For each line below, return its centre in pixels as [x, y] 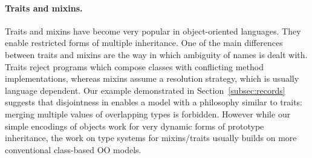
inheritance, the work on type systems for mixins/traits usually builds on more [151, 138]
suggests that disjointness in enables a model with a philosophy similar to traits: [154, 102]
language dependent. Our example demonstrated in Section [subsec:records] [145, 90]
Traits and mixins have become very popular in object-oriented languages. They [153, 31]
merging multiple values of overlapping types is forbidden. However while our [148, 114]
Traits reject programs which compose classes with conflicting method [134, 66]
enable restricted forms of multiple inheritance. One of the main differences [144, 43]
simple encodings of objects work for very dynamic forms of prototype [135, 126]
